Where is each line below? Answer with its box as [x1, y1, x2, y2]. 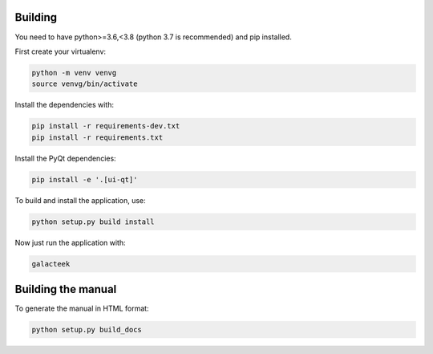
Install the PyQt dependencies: [14, 153, 116, 163]
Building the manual [14, 282, 117, 296]
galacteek [31, 259, 71, 268]
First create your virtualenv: [14, 47, 107, 56]
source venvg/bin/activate [31, 79, 138, 88]
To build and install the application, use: [14, 195, 146, 205]
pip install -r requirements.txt [31, 132, 164, 142]
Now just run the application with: [14, 238, 126, 247]
